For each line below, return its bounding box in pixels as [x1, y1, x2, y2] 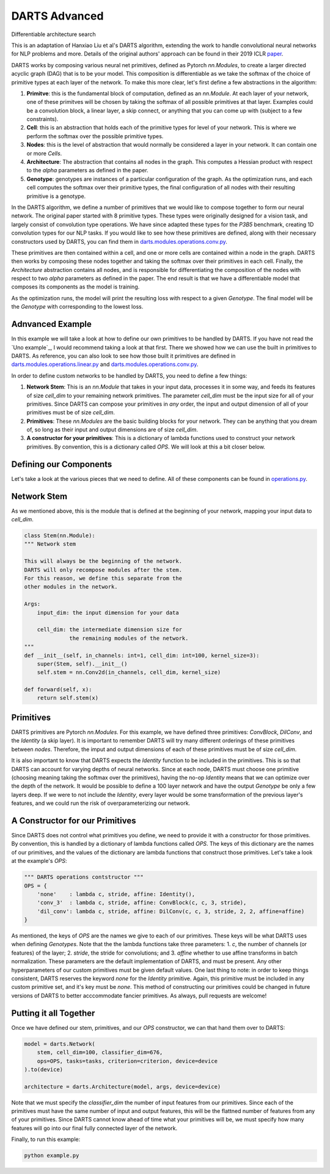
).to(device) [24, 1066, 64, 1073]
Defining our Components [11, 459, 112, 469]
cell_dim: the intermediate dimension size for [37, 626, 183, 633]
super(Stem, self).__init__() [37, 660, 128, 667]
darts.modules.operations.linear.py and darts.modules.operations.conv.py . [11, 361, 199, 368]
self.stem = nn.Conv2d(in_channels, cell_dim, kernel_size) [37, 669, 221, 676]
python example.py [24, 1152, 79, 1159]
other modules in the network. [24, 584, 119, 590]
